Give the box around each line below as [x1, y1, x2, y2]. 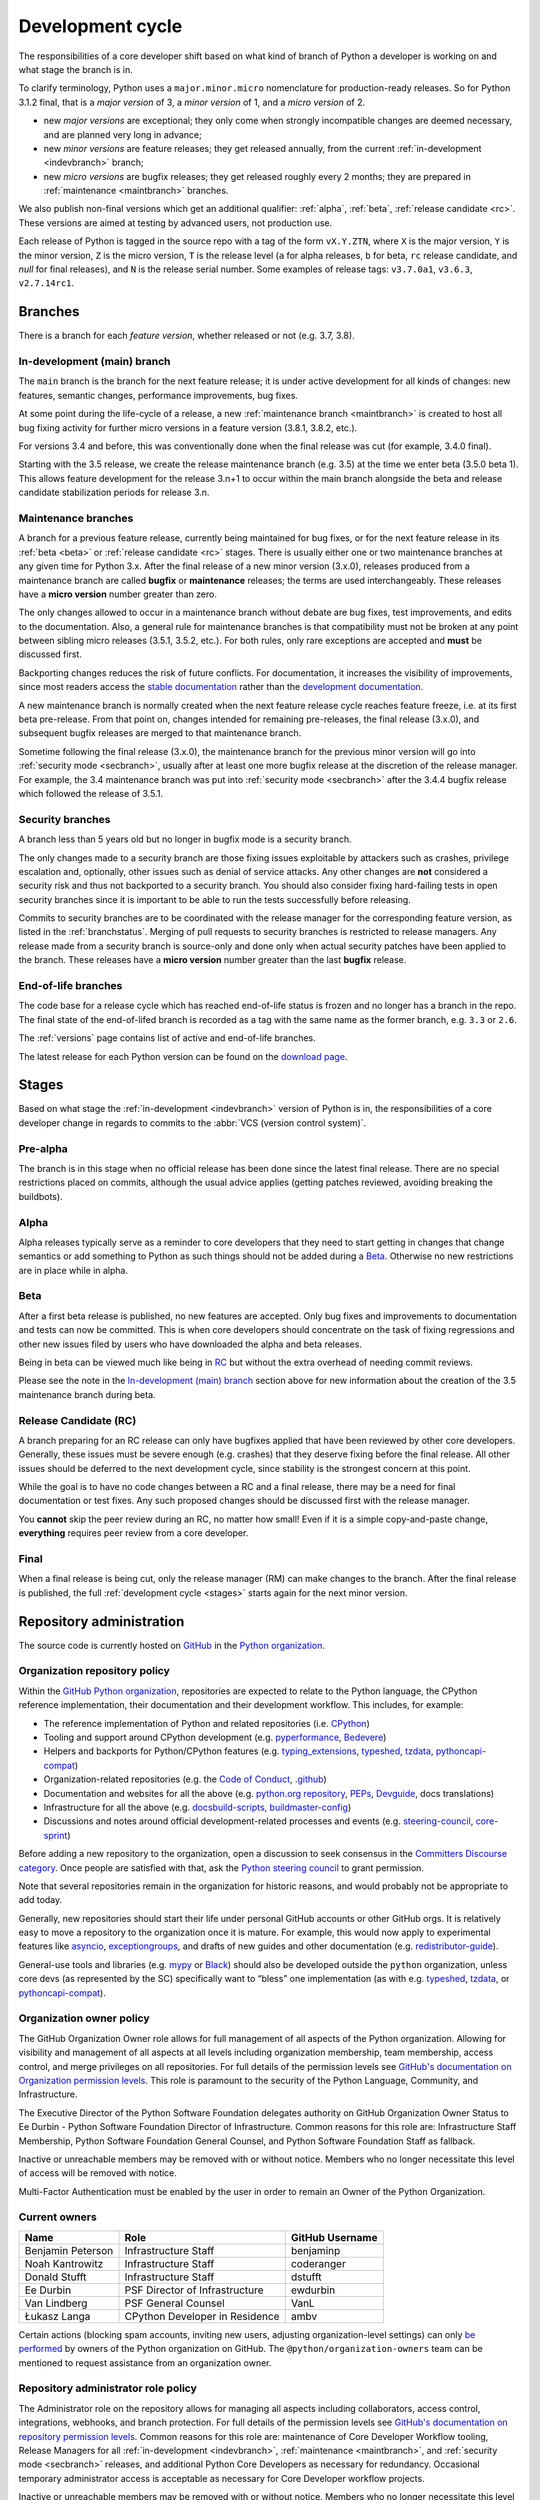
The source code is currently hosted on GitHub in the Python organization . [18, 1639, 325, 1651]
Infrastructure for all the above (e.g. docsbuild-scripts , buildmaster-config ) [43, 1801, 352, 1813]
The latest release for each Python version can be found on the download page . [18, 1050, 348, 1062]
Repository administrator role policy [18, 2381, 197, 2395]
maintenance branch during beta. [18, 1388, 156, 1400]
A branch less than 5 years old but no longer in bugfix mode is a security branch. [18, 833, 352, 845]
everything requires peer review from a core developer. [18, 1527, 249, 1539]
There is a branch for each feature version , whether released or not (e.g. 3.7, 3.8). [18, 330, 355, 342]
